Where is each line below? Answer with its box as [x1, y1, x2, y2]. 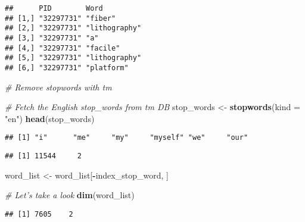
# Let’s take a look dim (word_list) [5, 189, 135, 201]
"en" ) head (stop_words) [5, 112, 95, 124]
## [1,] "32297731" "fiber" [5, 14, 116, 23]
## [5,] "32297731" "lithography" [5, 54, 142, 62]
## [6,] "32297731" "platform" [5, 63, 129, 72]
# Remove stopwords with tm [5, 80, 112, 93]
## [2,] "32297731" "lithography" [5, 24, 142, 33]
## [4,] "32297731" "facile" [5, 43, 120, 52]
